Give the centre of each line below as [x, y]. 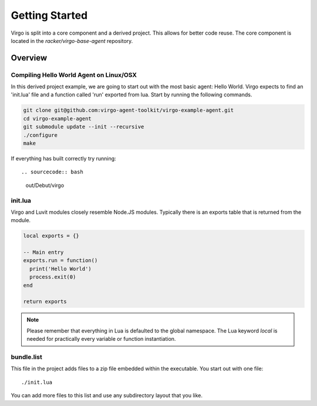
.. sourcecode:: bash [52, 172]
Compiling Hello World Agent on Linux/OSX [74, 75]
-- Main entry [43, 252]
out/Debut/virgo [45, 185]
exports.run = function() [60, 261]
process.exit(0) [53, 277]
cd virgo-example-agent [58, 118]
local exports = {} [51, 236]
